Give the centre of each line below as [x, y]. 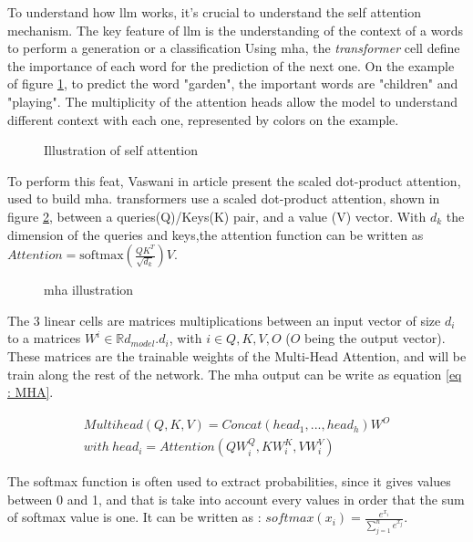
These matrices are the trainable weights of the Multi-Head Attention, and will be [237, 355]
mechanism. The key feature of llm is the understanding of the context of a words [236, 30]
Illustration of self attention [121, 150]
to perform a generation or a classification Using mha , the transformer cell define [234, 48]
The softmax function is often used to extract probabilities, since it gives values [229, 481]
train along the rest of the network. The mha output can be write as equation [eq [235, 374]
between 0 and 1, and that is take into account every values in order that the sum [236, 499]
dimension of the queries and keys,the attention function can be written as [216, 234]
